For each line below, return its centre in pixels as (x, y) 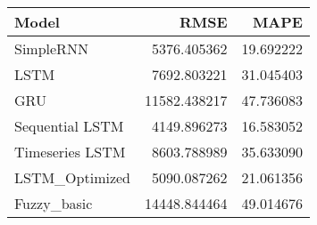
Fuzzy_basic (54, 203)
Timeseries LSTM (70, 152)
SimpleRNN (51, 48)
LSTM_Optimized (73, 177)
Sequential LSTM (69, 126)
